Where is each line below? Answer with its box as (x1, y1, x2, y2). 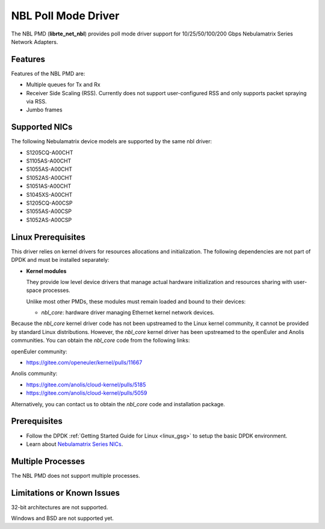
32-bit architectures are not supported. (11, 503, 108, 511)
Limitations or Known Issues (11, 487, 120, 498)
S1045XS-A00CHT (26, 191, 73, 198)
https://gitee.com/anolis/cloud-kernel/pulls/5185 (26, 381, 146, 388)
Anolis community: (11, 370, 58, 377)
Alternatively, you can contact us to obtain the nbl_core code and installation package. (11, 400, 225, 407)
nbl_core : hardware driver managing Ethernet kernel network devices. (41, 309, 215, 316)
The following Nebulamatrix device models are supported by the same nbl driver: (11, 138, 212, 145)
